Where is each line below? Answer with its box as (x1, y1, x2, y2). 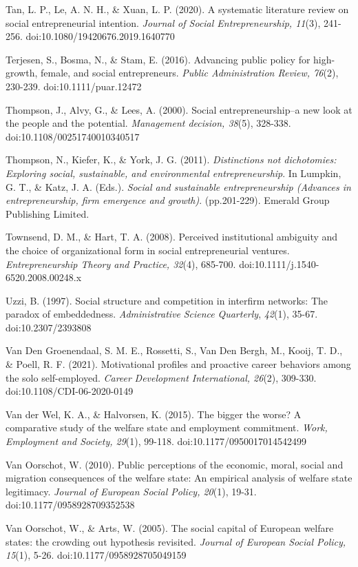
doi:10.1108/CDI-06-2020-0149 (6, 384, 134, 398)
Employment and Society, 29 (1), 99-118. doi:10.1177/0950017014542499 (6, 434, 306, 449)
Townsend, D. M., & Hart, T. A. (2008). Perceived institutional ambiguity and (6, 229, 338, 244)
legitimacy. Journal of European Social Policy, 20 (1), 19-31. (6, 484, 257, 498)
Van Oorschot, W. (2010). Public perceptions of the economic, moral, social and (6, 457, 344, 471)
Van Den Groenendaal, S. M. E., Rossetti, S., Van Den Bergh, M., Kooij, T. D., (6, 343, 343, 358)
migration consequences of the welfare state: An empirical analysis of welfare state (6, 471, 352, 485)
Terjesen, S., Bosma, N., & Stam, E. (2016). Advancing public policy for (6, 52, 310, 66)
